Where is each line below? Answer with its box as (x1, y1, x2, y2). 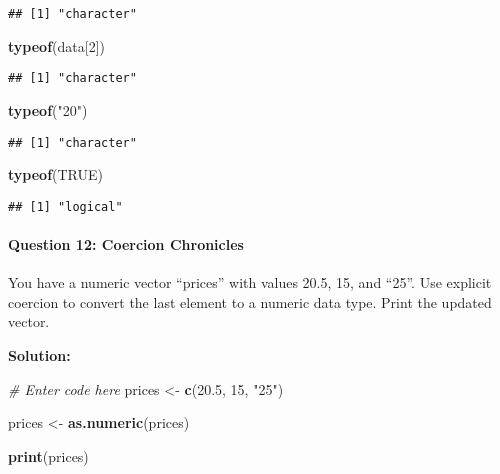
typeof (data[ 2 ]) (8, 35, 105, 56)
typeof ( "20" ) (8, 99, 88, 120)
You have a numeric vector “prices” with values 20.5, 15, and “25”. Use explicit (8, 272, 492, 293)
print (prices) (8, 445, 89, 466)
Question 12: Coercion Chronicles (8, 234, 244, 254)
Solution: (8, 344, 71, 365)
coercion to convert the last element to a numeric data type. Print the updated (8, 291, 492, 312)
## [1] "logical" (8, 199, 123, 214)
